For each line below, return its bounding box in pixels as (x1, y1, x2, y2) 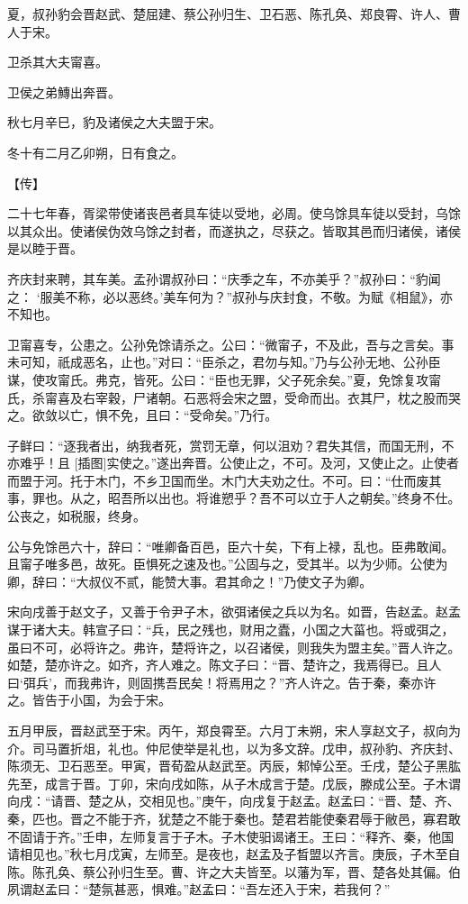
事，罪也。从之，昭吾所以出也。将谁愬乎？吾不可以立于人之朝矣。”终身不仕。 (7, 489, 461, 507)
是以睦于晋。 (7, 239, 83, 258)
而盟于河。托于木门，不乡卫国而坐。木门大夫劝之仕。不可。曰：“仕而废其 (7, 470, 442, 489)
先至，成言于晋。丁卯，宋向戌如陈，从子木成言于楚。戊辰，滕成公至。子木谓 (7, 773, 461, 792)
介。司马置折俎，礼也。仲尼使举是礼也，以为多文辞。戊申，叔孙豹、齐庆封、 (7, 738, 461, 757)
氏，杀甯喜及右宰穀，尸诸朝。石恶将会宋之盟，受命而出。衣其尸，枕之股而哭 (7, 388, 461, 406)
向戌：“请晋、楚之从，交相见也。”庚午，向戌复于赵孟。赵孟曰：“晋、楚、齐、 (7, 791, 460, 810)
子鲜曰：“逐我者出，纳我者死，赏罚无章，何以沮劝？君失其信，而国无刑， (7, 435, 442, 454)
